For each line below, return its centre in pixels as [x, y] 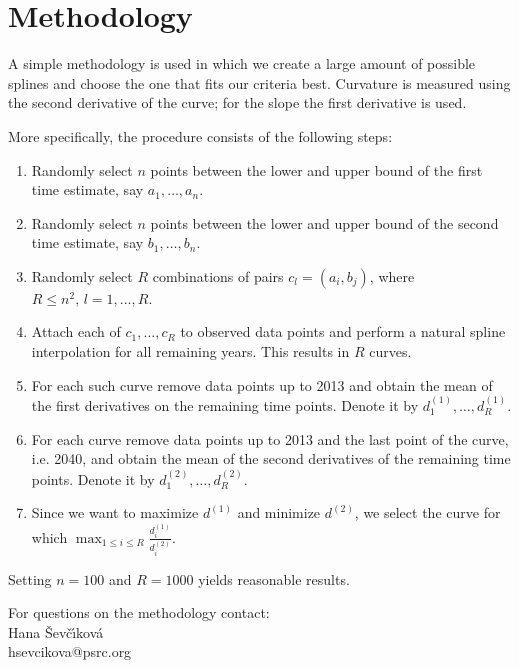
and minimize [279, 512]
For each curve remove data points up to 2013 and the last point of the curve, [270, 438]
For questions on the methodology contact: [139, 612]
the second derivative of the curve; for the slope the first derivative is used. [237, 102]
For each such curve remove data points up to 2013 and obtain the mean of [262, 384]
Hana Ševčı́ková [56, 631]
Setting [30, 578]
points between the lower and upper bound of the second [324, 222]
